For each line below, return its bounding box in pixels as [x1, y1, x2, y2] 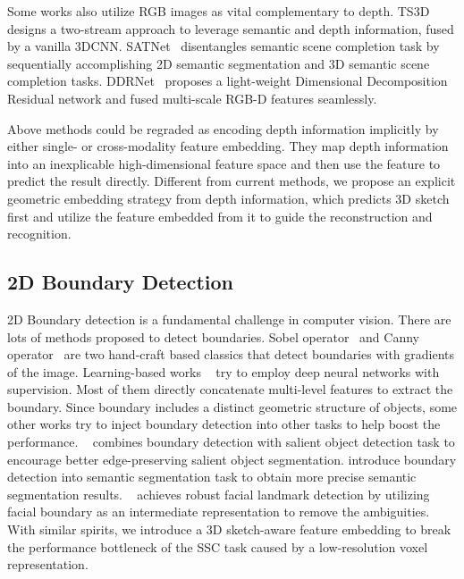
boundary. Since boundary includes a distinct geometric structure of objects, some [7, 397, 458, 415]
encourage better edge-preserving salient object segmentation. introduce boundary [7, 449, 457, 468]
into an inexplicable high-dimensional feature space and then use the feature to [7, 154, 441, 172]
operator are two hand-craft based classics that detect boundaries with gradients [7, 345, 455, 364]
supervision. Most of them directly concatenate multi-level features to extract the [7, 380, 453, 399]
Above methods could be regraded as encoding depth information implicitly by [7, 119, 439, 138]
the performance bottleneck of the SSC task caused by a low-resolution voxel [7, 537, 428, 556]
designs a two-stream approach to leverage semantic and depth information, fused [7, 19, 454, 38]
